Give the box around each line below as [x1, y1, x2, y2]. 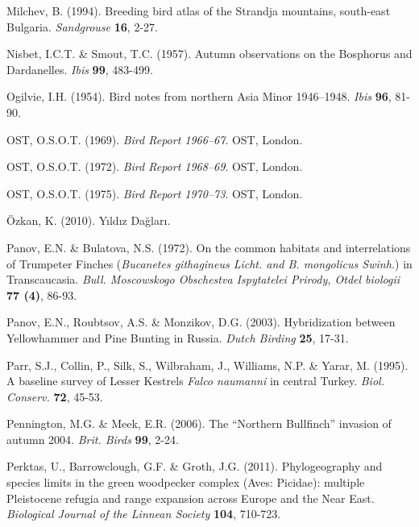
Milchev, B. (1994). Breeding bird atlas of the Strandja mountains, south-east [6, 2, 391, 19]
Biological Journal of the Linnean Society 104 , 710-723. [6, 505, 281, 522]
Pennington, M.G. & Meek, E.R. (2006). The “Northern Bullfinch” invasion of [6, 415, 392, 432]
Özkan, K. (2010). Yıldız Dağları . [6, 212, 171, 229]
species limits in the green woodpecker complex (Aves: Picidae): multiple [6, 474, 365, 491]
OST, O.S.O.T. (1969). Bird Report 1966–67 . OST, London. [6, 131, 303, 147]
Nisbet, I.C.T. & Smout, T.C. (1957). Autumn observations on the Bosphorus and [6, 45, 413, 62]
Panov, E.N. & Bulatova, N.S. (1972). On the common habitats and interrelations [6, 239, 411, 255]
